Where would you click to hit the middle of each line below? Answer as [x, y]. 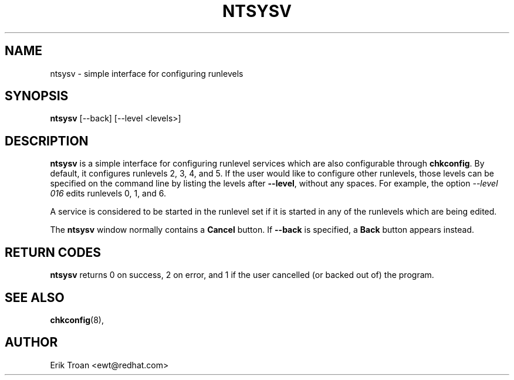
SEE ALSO [35, 297]
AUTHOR [31, 342]
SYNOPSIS [37, 96]
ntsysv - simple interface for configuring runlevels [147, 73]
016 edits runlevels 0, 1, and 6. [108, 194]
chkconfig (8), [77, 320]
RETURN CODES [53, 252]
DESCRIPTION [47, 141]
